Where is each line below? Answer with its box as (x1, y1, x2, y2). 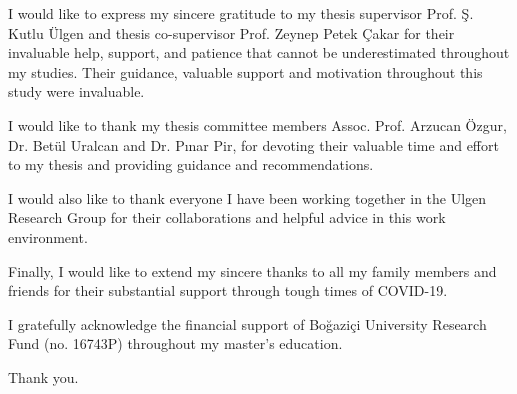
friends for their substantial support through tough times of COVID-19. (8, 280, 448, 301)
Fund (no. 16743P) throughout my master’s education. (8, 333, 343, 354)
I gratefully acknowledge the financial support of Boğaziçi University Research (8, 313, 487, 334)
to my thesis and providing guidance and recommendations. (8, 154, 374, 175)
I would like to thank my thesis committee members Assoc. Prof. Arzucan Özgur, (8, 114, 507, 135)
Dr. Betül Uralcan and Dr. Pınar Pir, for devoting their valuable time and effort (8, 134, 499, 155)
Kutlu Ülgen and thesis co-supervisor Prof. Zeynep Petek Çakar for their (8, 22, 455, 43)
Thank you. (8, 366, 79, 387)
